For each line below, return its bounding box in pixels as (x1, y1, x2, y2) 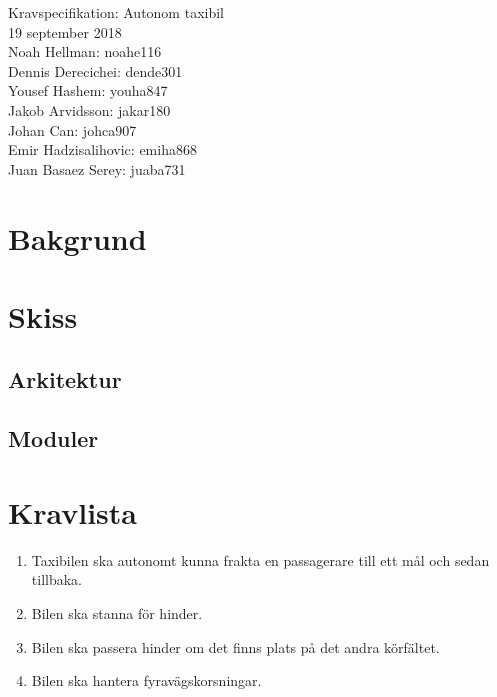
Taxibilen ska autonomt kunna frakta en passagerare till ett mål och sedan (31, 549, 490, 570)
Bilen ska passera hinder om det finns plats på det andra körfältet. (31, 636, 440, 657)
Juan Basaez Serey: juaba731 (8, 158, 186, 179)
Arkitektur (8, 364, 122, 395)
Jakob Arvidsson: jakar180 (8, 99, 171, 120)
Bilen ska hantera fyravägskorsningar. (31, 670, 262, 691)
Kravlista (8, 491, 137, 532)
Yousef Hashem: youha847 (8, 80, 168, 101)
